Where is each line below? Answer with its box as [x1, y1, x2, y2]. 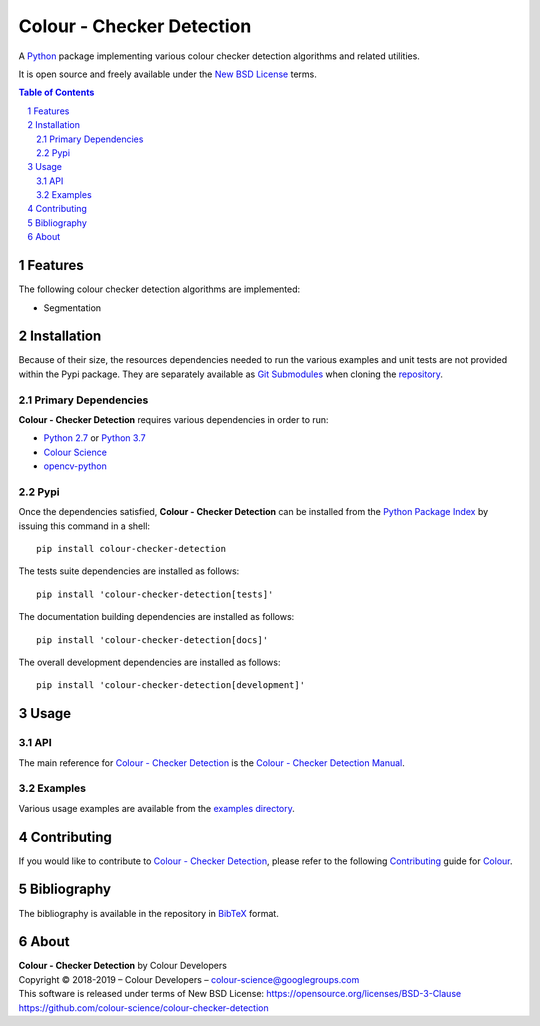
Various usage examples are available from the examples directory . [18, 802, 295, 814]
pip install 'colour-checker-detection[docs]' [36, 634, 269, 645]
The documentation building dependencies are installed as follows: [18, 611, 295, 623]
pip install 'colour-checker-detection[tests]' [36, 588, 274, 600]
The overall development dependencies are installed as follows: [18, 656, 281, 669]
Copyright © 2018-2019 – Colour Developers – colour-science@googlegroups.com [18, 973, 360, 985]
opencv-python [43, 460, 107, 472]
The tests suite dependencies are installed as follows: [18, 565, 240, 577]
